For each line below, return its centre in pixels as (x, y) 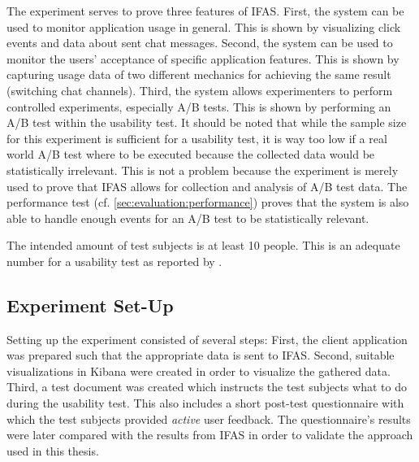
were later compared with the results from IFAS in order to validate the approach (210, 435)
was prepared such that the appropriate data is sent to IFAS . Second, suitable (201, 355)
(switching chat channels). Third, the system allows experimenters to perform (200, 90)
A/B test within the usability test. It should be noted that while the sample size (207, 122)
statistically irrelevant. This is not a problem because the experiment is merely (203, 170)
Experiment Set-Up (90, 305)
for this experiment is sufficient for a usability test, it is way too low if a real (197, 138)
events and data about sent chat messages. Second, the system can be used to (200, 43)
